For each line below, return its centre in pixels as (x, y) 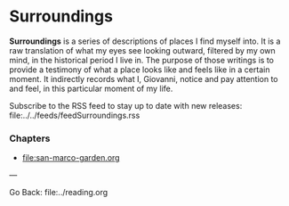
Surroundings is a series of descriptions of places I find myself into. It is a (145, 41)
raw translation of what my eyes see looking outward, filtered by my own (142, 50)
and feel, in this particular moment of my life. (91, 88)
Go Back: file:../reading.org (59, 193)
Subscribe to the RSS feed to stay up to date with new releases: (126, 105)
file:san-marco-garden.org (71, 158)
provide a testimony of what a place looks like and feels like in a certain (140, 70)
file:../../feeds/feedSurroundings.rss (75, 115)
